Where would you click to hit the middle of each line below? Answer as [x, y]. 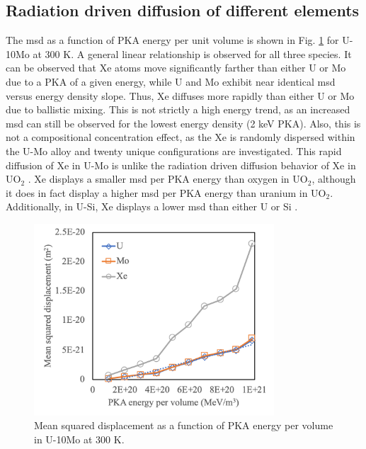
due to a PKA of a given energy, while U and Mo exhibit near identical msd [171, 81]
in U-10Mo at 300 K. [79, 439]
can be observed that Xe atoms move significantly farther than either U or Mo [176, 68]
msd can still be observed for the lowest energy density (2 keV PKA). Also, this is [183, 123]
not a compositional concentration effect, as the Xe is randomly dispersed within [181, 137]
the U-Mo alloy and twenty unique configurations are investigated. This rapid [174, 150]
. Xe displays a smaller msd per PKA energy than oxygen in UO [168, 179]
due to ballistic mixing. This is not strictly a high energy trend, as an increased [178, 109]
